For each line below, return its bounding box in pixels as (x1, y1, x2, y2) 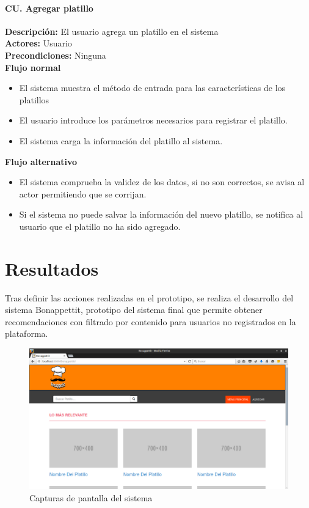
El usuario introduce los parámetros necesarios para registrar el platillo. (19, 114, 288, 127)
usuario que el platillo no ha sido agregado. (19, 219, 181, 232)
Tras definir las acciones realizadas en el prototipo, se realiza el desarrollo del (5, 291, 294, 304)
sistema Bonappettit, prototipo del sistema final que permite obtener (5, 303, 263, 316)
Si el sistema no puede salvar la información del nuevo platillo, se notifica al (19, 208, 304, 221)
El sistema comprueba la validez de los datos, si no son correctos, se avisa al (19, 175, 305, 188)
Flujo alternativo (5, 155, 78, 167)
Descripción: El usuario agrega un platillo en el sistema (5, 24, 219, 37)
